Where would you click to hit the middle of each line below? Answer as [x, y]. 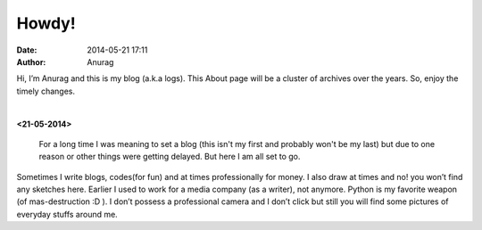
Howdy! [46, 23]
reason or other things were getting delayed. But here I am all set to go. [170, 157]
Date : [27, 50]
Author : [31, 62]
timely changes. [46, 91]
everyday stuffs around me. [67, 214]
